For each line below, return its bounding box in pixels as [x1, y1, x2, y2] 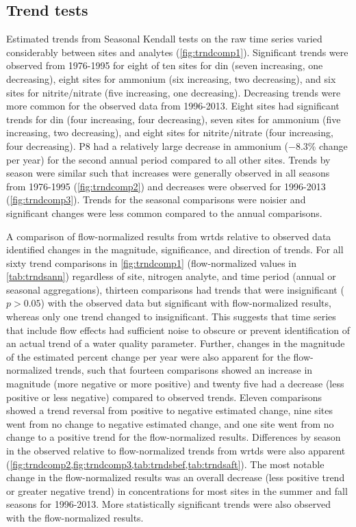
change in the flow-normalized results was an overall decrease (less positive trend [6, 470, 345, 485]
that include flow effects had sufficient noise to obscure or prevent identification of [6, 322, 351, 337]
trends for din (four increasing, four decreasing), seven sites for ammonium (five [6, 112, 341, 126]
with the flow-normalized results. [6, 510, 144, 524]
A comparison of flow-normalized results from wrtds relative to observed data [6, 229, 331, 243]
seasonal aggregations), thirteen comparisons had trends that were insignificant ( [6, 282, 344, 296]
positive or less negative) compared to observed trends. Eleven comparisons [6, 389, 322, 404]
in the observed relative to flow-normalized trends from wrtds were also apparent [6, 444, 346, 458]
